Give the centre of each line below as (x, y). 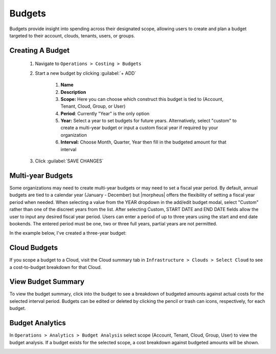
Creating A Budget (40, 50)
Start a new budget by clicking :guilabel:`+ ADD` (86, 73)
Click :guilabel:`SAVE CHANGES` (69, 161)
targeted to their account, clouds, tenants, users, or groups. (72, 35)
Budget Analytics (38, 323)
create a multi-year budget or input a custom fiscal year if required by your (139, 128)
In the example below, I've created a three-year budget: (68, 233)
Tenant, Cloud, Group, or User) (93, 106)
